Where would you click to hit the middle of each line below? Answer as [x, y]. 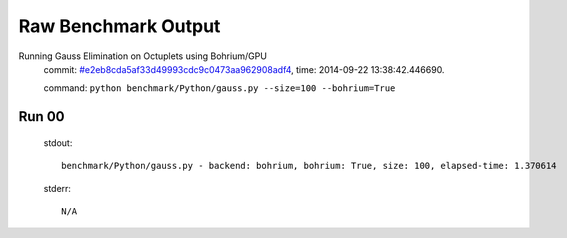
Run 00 [41, 116]
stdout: [58, 142]
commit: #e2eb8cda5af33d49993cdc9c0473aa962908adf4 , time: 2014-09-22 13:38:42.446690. [244, 69]
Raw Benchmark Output [119, 26]
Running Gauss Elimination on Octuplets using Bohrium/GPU [142, 56]
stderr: [57, 188]
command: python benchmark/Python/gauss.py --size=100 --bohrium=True [219, 88]
